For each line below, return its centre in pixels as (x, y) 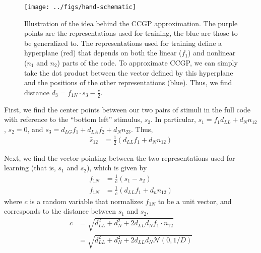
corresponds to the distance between (60, 211)
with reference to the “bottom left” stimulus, (73, 119)
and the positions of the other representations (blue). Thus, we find (128, 82)
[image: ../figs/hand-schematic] (80, 7)
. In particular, (173, 119)
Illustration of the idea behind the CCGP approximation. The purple (131, 23)
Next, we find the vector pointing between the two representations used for (120, 157)
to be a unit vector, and (195, 201)
